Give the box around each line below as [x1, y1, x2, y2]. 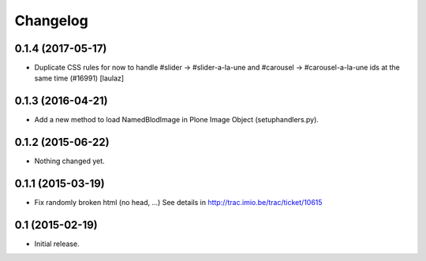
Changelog [14, 12, 88, 29]
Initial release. [34, 239, 80, 248]
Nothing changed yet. [34, 156, 106, 166]
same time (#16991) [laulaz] [34, 73, 125, 83]
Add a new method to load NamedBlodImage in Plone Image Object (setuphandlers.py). [34, 115, 319, 125]
